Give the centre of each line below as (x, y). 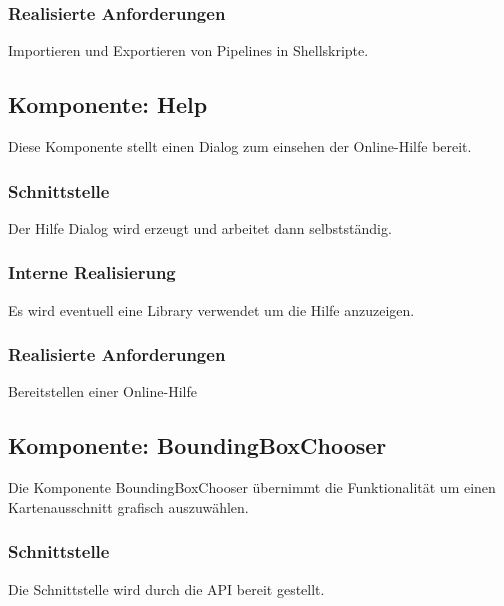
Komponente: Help (108, 104)
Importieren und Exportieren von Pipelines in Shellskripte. (188, 50)
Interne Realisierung (92, 272)
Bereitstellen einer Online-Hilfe (102, 391)
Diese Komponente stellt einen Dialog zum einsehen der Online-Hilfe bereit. (240, 146)
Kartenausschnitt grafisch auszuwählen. (128, 506)
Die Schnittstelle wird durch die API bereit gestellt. (166, 588)
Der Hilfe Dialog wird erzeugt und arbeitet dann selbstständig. (200, 227)
